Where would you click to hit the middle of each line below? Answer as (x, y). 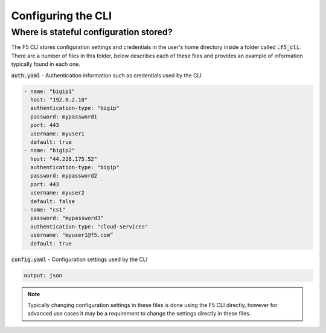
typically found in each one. (46, 64)
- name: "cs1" (45, 210)
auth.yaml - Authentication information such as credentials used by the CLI (107, 75)
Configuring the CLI (61, 16)
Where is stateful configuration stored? (92, 32)
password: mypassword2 (64, 176)
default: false (53, 201)
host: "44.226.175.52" (64, 159)
